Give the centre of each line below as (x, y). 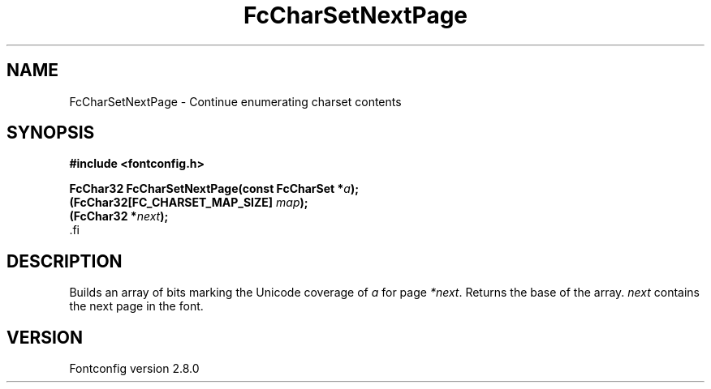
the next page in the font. (136, 306)
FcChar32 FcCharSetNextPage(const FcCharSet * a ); (214, 189)
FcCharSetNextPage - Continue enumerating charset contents (235, 101)
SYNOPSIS (51, 133)
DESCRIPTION (65, 261)
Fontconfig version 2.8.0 (134, 369)
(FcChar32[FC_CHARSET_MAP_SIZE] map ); (189, 203)
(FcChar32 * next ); (119, 216)
